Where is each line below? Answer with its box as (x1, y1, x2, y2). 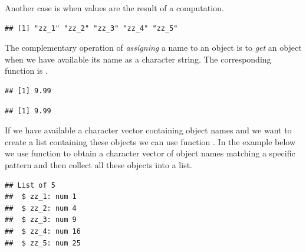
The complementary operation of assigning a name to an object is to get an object (5, 41, 302, 54)
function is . (5, 64, 48, 77)
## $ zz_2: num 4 (5, 204, 77, 212)
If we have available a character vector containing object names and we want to (5, 124, 292, 136)
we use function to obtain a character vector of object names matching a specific (5, 147, 295, 159)
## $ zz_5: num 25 (5, 238, 81, 247)
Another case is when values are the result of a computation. (5, 2, 224, 14)
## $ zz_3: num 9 (5, 215, 77, 224)
